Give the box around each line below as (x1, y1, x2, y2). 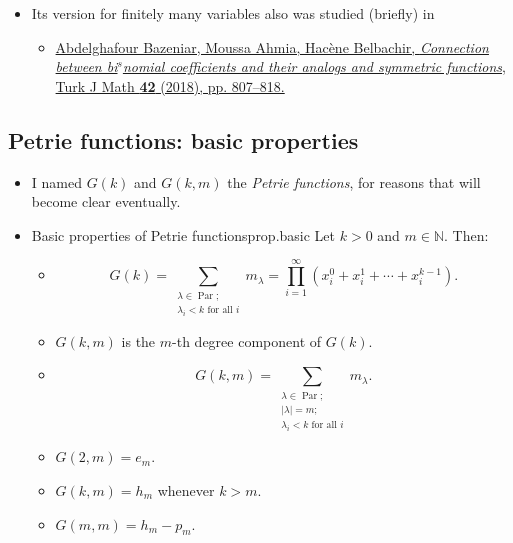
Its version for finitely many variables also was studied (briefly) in (31, 3, 435, 23)
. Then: (444, 224, 489, 245)
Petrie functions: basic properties (8, 124, 359, 155)
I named (31, 171, 82, 192)
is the (121, 330, 156, 351)
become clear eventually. (31, 191, 181, 212)
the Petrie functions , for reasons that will (227, 171, 481, 192)
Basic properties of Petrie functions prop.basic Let (31, 224, 336, 245)
